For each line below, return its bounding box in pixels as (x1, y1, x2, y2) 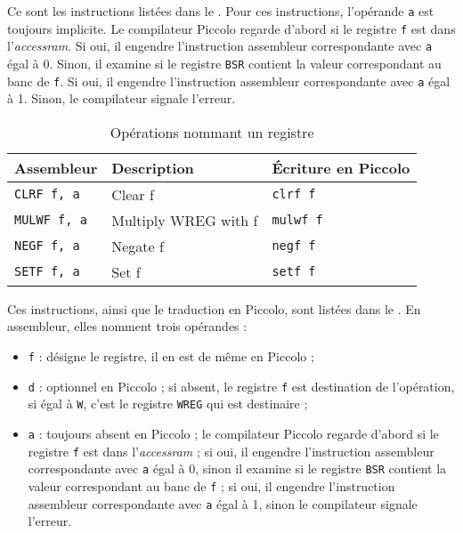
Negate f (111, 235, 164, 256)
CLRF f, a (14, 187, 80, 202)
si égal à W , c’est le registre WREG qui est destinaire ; (28, 394, 308, 413)
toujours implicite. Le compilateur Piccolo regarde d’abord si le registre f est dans (7, 19, 456, 37)
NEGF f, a (14, 238, 80, 254)
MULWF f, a (14, 213, 87, 228)
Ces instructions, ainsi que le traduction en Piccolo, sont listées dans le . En (7, 299, 421, 318)
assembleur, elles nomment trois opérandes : (7, 317, 248, 335)
